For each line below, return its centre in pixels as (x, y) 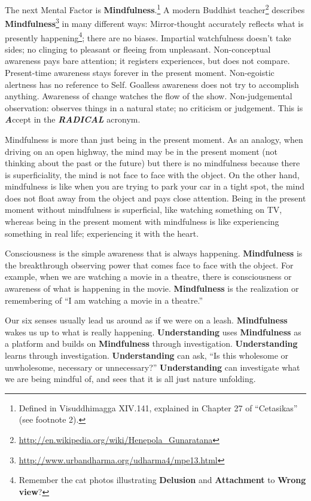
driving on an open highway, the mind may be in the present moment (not (141, 151)
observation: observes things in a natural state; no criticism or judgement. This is (154, 107)
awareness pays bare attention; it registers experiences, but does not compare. (147, 61)
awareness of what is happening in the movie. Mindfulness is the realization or (152, 288)
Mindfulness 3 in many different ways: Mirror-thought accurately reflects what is (154, 22)
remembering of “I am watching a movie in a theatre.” (104, 300)
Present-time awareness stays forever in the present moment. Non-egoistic (140, 72)
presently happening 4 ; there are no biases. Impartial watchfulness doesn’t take (148, 36)
